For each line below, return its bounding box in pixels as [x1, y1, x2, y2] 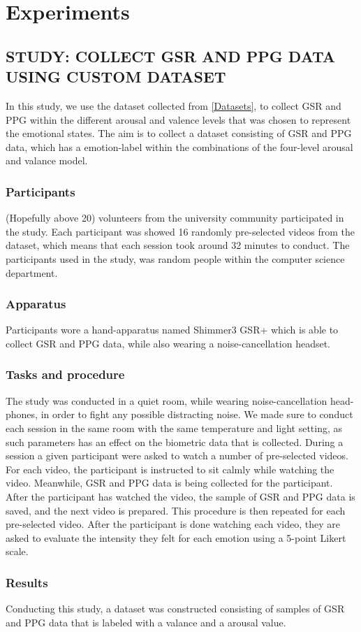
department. [6, 265, 58, 280]
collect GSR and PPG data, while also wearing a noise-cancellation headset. [6, 336, 330, 350]
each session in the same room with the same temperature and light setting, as [6, 420, 343, 435]
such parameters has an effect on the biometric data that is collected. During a [6, 434, 344, 449]
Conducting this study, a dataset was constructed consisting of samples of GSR [6, 601, 345, 616]
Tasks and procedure [6, 366, 125, 383]
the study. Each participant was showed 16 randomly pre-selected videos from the [6, 224, 355, 238]
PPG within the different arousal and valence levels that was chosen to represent [6, 112, 351, 127]
